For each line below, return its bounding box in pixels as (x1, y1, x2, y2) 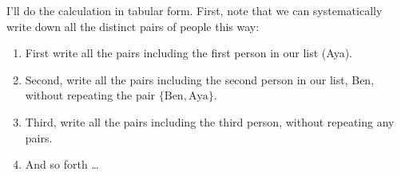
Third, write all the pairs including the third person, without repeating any (25, 113, 395, 130)
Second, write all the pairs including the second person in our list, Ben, (25, 71, 375, 87)
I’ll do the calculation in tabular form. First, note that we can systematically (6, 2, 383, 18)
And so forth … (25, 156, 99, 173)
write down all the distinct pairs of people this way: (6, 17, 260, 34)
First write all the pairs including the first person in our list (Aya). (25, 45, 352, 61)
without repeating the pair (25, 87, 156, 103)
